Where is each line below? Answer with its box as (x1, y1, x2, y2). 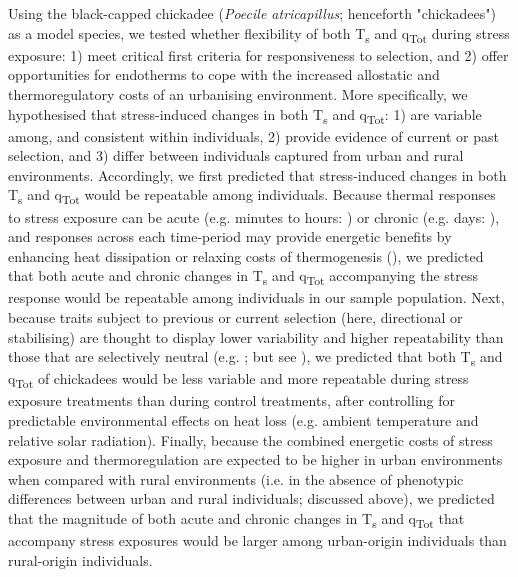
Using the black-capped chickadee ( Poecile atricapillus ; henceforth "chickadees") (8, 3, 496, 23)
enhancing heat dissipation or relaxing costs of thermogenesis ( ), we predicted (8, 245, 484, 266)
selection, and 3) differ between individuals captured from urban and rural (8, 145, 464, 166)
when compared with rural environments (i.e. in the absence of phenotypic (8, 468, 464, 489)
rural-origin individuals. (8, 549, 153, 570)
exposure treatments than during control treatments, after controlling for (8, 390, 456, 411)
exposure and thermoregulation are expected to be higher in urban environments (8, 449, 503, 470)
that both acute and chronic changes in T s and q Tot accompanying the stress (8, 265, 479, 289)
